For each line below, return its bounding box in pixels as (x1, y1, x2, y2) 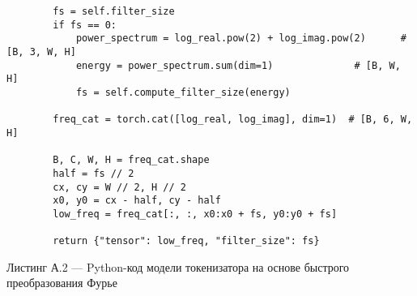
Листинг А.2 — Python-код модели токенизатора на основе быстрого (6, 258, 350, 275)
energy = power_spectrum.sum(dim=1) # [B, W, (75, 59, 401, 71)
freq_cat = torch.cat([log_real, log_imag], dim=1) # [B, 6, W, (53, 114, 413, 126)
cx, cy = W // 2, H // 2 (53, 181, 186, 193)
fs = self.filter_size (53, 6, 175, 17)
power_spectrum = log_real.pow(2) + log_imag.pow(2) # (75, 32, 406, 45)
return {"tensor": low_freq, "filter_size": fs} (53, 235, 320, 247)
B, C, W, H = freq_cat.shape (53, 154, 210, 166)
